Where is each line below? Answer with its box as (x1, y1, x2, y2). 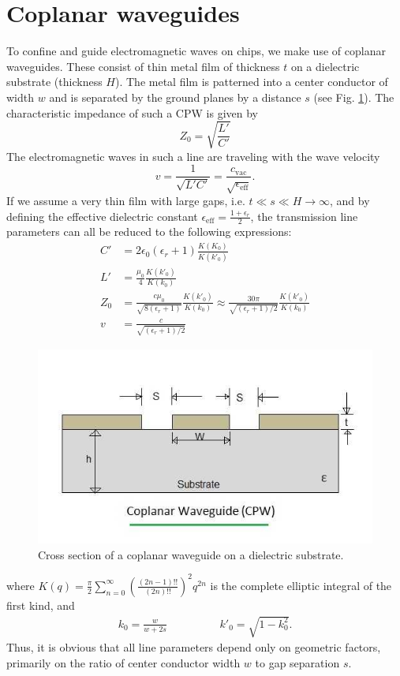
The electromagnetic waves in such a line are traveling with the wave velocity (6, 148, 380, 164)
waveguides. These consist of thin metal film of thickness (6, 58, 280, 74)
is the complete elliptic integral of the (210, 577, 392, 593)
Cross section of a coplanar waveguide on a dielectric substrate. (38, 546, 344, 562)
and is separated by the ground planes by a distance (49, 88, 301, 105)
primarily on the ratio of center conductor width (6, 654, 241, 670)
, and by (330, 192, 370, 209)
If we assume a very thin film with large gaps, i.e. (6, 192, 245, 209)
